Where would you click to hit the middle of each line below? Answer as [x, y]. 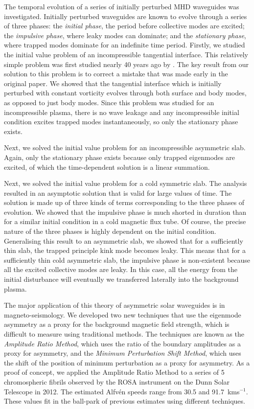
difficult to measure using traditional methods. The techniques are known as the [124, 334]
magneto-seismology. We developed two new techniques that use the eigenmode [123, 314]
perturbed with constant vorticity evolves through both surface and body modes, [125, 93]
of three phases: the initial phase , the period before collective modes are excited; [124, 26]
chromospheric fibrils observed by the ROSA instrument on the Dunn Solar [117, 381]
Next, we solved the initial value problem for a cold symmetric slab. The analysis [126, 183]
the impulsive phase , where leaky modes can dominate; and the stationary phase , [125, 35]
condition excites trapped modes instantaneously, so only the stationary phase [121, 122]
